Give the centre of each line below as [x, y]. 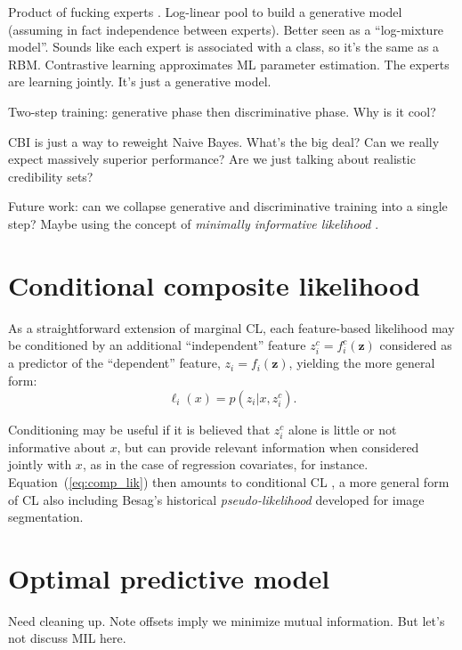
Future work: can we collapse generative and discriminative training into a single [228, 206]
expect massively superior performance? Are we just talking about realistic [212, 159]
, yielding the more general [362, 363]
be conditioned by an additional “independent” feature [157, 345]
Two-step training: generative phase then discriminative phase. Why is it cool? [222, 111]
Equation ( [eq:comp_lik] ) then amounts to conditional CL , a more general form [229, 481]
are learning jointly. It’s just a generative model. [140, 81]
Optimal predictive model [169, 577]
